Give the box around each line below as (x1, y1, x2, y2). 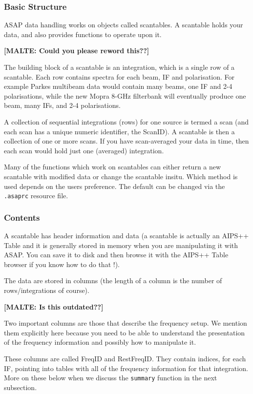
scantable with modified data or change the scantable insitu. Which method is (4, 171, 238, 181)
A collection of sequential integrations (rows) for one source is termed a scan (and (4, 116, 249, 126)
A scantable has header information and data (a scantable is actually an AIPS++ (4, 230, 249, 240)
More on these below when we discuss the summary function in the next (4, 373, 217, 383)
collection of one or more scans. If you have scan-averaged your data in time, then (4, 136, 249, 146)
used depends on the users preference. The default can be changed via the (4, 181, 225, 191)
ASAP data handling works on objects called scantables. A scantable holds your (4, 20, 243, 30)
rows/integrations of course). (4, 285, 89, 295)
